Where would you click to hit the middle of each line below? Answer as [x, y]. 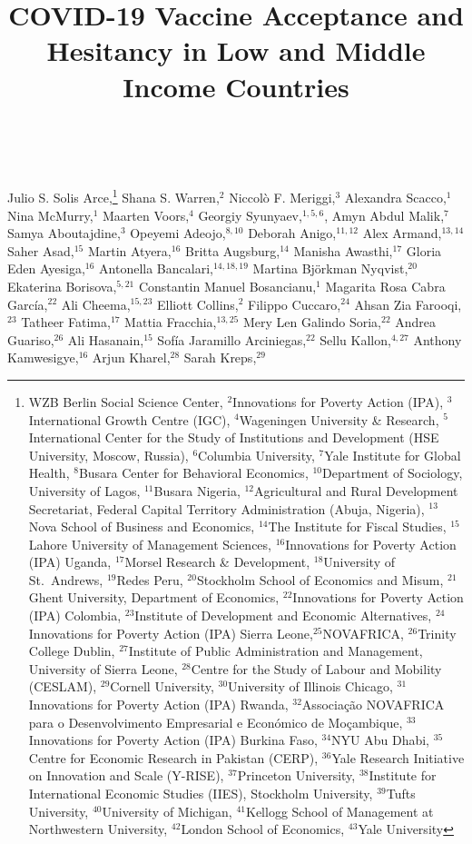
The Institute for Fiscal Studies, [357, 526]
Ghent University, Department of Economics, [154, 597]
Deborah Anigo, [292, 233]
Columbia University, [256, 455]
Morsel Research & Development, [217, 562]
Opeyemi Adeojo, [178, 233]
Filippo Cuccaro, [295, 304]
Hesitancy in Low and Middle [236, 50]
